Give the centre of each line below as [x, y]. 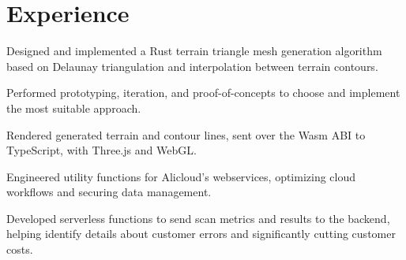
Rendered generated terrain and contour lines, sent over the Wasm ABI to [186, 134]
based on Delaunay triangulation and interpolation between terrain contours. [192, 66]
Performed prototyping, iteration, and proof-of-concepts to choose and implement [203, 93]
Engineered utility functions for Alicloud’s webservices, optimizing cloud [181, 176]
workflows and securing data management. [109, 192]
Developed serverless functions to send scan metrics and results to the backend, [198, 218]
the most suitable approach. [74, 108]
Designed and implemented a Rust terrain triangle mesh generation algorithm [194, 51]
